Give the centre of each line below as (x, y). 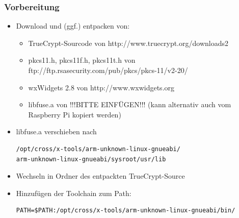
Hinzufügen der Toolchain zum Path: (74, 193)
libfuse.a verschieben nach (56, 131)
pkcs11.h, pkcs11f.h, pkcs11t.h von (82, 60)
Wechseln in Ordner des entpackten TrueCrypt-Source (100, 176)
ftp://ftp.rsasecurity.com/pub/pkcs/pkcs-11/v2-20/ (108, 70)
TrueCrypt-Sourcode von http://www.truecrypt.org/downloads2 (128, 43)
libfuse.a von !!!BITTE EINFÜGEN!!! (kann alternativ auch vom (130, 104)
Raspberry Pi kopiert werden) (75, 114)
